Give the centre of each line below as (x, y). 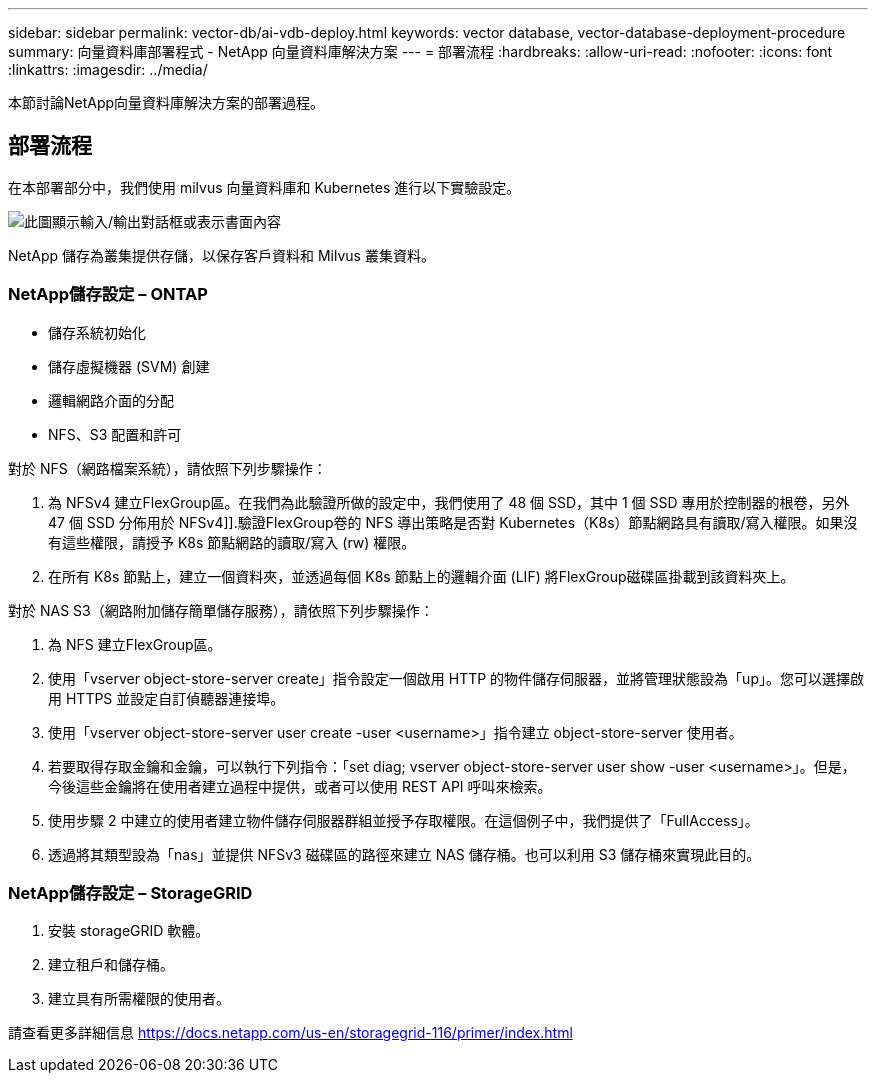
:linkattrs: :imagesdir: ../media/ (108, 69)
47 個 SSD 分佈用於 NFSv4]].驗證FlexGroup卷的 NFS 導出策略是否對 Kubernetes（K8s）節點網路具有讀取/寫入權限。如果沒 (453, 522)
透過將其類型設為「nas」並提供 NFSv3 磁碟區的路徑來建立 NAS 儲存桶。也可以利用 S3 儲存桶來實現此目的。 (404, 854)
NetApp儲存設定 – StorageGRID (130, 892)
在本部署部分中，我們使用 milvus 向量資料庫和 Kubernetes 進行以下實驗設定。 (264, 187)
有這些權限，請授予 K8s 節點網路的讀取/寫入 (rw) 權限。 (232, 542)
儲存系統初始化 (97, 332)
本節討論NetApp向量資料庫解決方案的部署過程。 (166, 102)
